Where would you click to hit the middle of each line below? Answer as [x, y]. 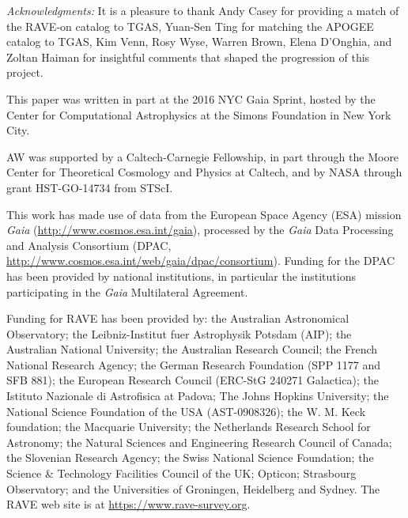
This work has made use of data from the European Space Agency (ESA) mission [204, 214]
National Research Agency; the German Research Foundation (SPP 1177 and [194, 364]
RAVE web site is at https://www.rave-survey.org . [128, 504]
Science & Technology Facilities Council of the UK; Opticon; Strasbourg [181, 473]
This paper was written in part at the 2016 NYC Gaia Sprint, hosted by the [191, 98]
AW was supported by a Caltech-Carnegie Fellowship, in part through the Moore [203, 156]
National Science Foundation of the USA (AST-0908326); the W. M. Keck [186, 411]
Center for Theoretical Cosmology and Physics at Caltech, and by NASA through [204, 172]
